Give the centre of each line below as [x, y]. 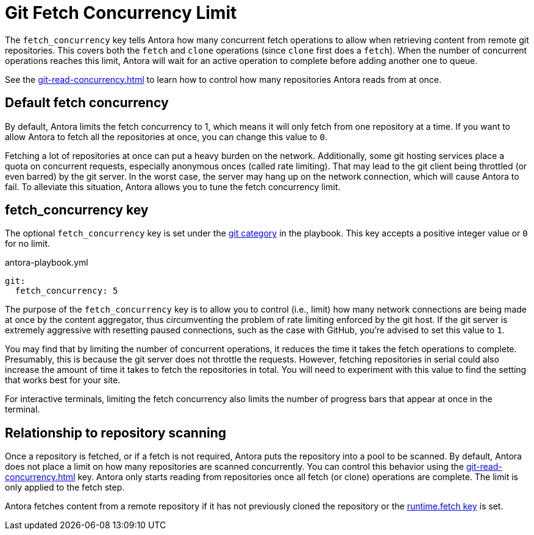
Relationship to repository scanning [116, 433]
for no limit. [28, 244]
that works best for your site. [63, 380]
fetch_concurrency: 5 [66, 291]
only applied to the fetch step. [65, 487]
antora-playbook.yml [47, 263]
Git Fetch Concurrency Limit [121, 13]
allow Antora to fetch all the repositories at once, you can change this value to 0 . [166, 136]
